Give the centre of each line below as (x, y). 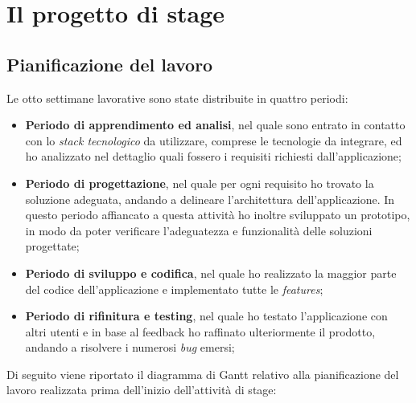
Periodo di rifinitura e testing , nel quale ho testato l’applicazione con (206, 316)
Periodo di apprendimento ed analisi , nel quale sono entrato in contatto (215, 125)
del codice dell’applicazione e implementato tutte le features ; (174, 289)
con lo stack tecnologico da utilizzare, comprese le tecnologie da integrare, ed (214, 140)
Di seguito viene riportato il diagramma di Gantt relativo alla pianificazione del (203, 374)
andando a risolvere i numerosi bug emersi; (130, 347)
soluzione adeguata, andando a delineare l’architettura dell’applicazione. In (210, 199)
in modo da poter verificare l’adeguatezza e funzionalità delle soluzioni (199, 230)
